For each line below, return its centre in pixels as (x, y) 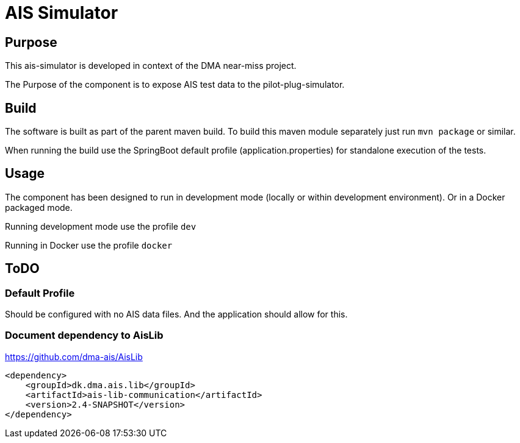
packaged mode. (39, 207)
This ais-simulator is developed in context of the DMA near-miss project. (151, 66)
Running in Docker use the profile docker (89, 245)
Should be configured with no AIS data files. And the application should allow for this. (176, 314)
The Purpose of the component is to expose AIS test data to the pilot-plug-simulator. (175, 85)
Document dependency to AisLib (84, 335)
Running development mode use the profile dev (101, 226)
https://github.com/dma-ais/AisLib (74, 356)
